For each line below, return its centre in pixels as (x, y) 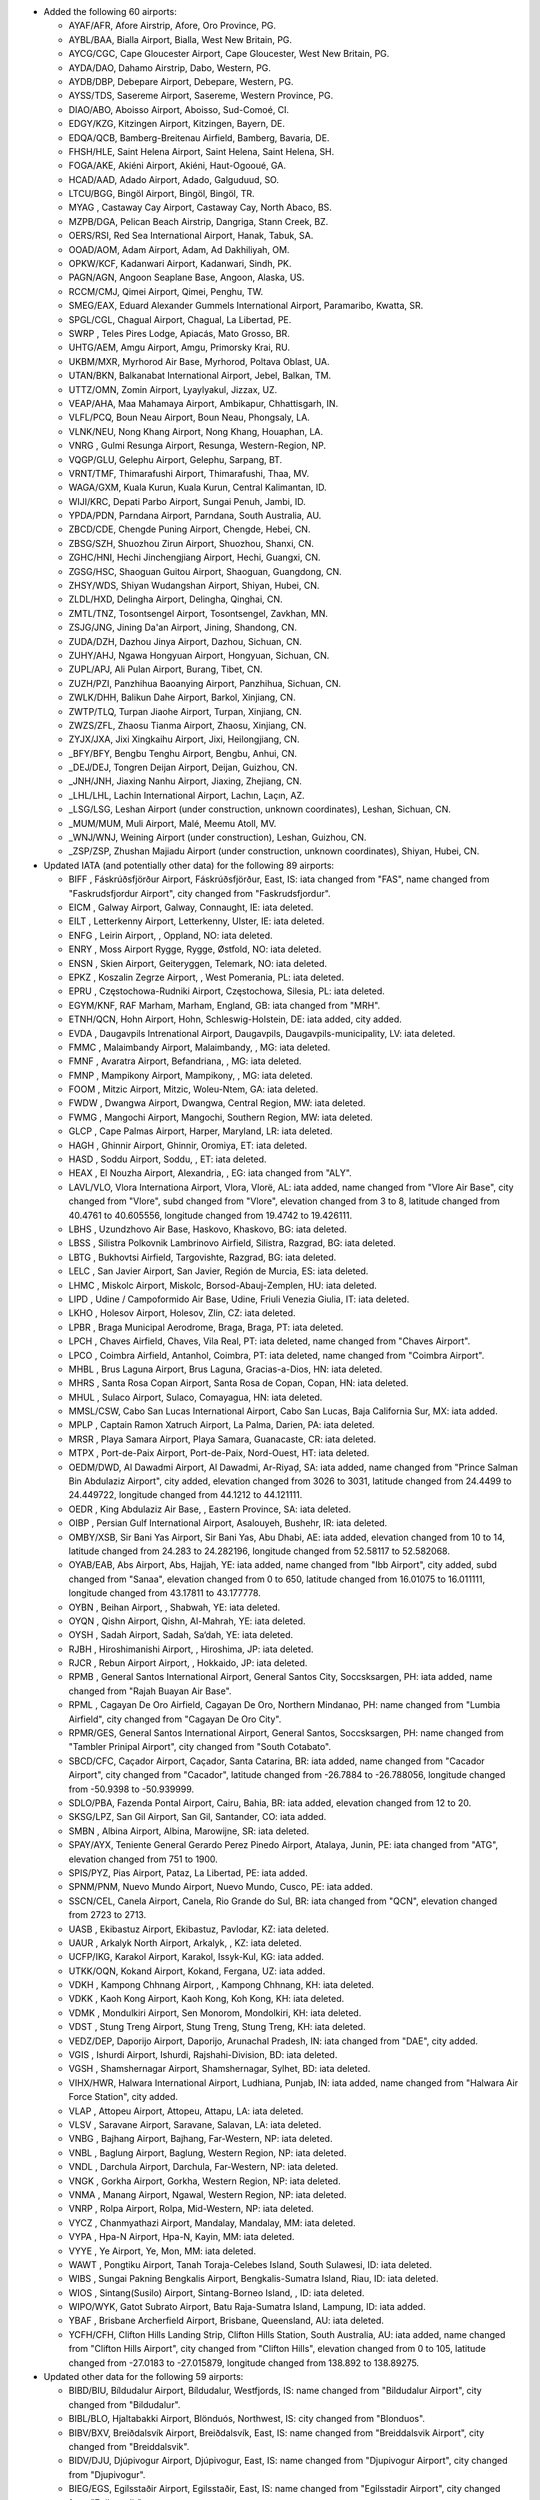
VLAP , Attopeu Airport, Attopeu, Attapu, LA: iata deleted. (186, 2111)
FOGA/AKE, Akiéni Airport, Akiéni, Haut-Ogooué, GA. (177, 166)
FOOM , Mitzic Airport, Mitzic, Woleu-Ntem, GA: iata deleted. (193, 1089)
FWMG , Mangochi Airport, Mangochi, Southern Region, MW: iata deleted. (221, 1117)
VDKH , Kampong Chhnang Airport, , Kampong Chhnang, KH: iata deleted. (221, 1985)
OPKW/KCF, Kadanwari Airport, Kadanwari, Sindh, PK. (180, 264)
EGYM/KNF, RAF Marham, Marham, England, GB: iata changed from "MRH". (224, 1005)
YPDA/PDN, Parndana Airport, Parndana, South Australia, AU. (195, 516)
